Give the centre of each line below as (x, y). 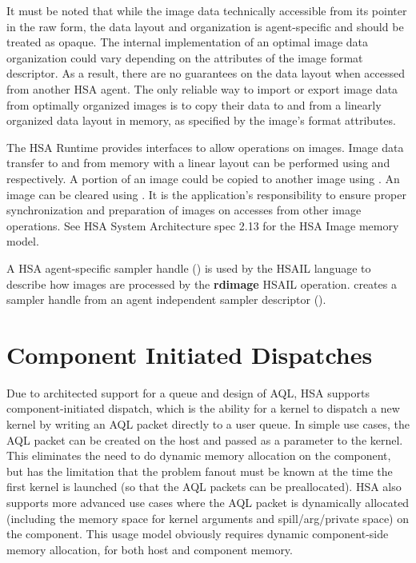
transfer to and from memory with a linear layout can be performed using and (198, 163)
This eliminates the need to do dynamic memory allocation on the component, (199, 455)
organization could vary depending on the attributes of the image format (185, 57)
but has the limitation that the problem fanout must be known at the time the (200, 471)
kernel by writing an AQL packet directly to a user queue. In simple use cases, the (208, 424)
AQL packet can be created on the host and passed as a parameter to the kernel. (205, 439)
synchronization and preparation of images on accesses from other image (184, 210)
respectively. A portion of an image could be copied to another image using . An (203, 178)
